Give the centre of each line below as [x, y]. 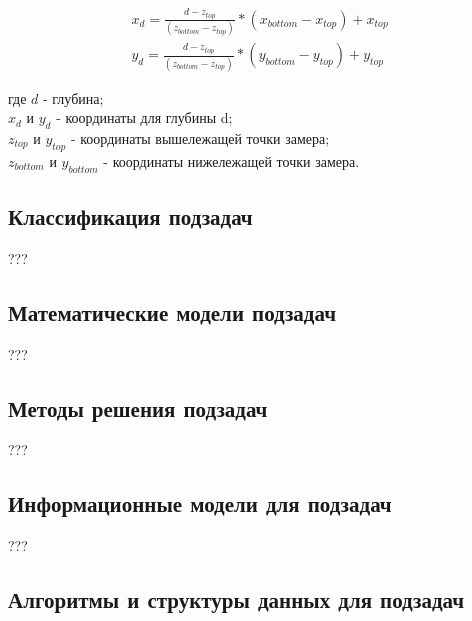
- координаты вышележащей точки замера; [200, 138]
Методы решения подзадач [138, 407]
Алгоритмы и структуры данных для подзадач [236, 599]
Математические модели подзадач [172, 311]
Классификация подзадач [130, 216]
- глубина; [73, 97]
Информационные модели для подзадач [200, 503]
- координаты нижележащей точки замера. [231, 160]
